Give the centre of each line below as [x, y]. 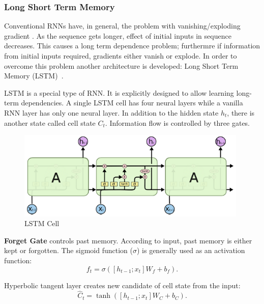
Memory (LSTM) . [34, 76]
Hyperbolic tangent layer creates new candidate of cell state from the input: [122, 285]
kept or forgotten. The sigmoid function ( [68, 250]
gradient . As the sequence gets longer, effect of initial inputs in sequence [118, 35]
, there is [241, 112]
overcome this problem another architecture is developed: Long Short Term [121, 65]
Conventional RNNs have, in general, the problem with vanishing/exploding [122, 26]
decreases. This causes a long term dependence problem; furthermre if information [132, 46]
